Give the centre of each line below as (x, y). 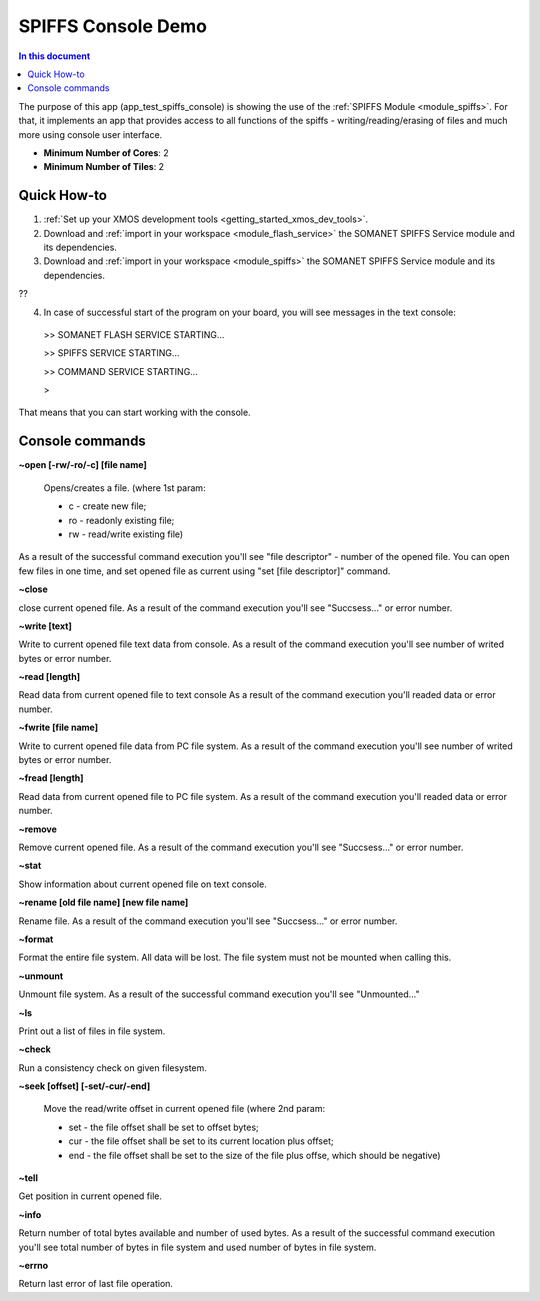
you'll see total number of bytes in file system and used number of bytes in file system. (197, 1247)
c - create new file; (107, 506)
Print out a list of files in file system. (92, 1031)
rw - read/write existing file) (126, 534)
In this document (54, 56)
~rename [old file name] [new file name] (103, 902)
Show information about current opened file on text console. (142, 884)
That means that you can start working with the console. (134, 412)
